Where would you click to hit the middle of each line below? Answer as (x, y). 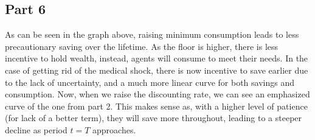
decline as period (36, 129)
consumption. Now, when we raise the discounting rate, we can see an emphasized (157, 94)
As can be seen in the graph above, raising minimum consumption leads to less (152, 34)
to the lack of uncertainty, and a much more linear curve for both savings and (150, 82)
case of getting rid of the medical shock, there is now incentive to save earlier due (157, 70)
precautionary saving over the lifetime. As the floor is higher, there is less (142, 46)
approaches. (114, 129)
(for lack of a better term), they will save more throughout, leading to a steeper (154, 118)
